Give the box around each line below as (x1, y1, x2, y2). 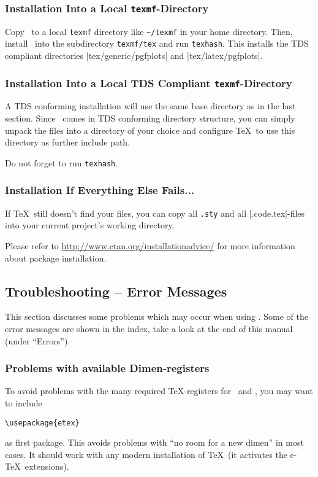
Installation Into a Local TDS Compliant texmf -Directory (5, 75, 292, 90)
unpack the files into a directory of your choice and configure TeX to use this (5, 123, 295, 136)
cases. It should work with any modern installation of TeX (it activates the (5, 448, 287, 460)
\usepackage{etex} (5, 418, 80, 427)
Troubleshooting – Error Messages (5, 281, 227, 300)
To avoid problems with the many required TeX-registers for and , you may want (5, 384, 313, 397)
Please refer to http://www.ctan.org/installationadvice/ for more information (5, 239, 295, 252)
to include (5, 396, 42, 409)
